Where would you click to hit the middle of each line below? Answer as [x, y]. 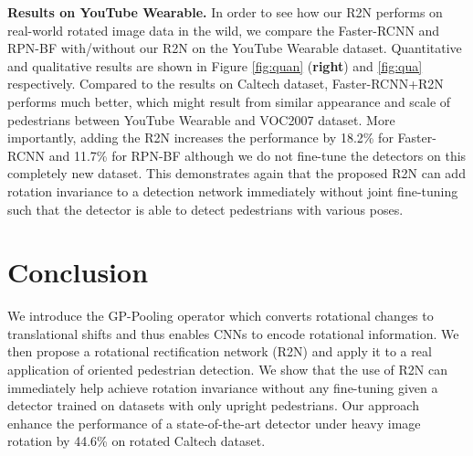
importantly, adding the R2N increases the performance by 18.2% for [200, 138]
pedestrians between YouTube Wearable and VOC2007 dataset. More [201, 119]
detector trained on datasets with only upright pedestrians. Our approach [213, 405]
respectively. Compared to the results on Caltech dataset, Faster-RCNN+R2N [226, 84]
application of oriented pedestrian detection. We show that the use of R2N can [227, 370]
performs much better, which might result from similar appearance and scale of [229, 101]
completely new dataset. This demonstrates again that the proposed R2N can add [236, 173]
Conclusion [78, 272]
